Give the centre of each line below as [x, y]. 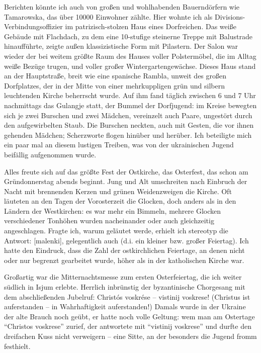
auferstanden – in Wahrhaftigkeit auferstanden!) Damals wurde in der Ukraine [125, 306]
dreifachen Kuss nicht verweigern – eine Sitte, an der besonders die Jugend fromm [130, 336]
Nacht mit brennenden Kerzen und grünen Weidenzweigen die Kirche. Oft [118, 191]
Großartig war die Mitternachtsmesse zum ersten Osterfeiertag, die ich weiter [123, 277]
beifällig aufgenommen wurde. [50, 154]
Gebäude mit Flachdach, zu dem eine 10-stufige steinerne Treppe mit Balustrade [128, 36]
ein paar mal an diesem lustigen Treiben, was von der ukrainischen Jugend [119, 145]
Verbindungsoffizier [33, 26]
